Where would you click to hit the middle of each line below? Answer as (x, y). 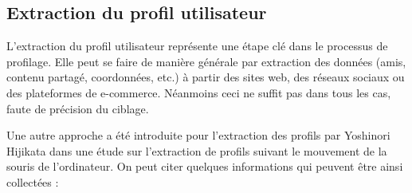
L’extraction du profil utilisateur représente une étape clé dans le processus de (197, 46)
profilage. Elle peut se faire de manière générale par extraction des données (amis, (206, 61)
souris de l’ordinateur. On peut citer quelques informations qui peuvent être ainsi (205, 166)
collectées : (33, 181)
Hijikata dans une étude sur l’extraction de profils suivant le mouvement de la (197, 150)
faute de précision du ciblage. (78, 108)
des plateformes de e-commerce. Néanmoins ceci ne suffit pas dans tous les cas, (199, 92)
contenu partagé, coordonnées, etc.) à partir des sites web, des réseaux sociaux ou (206, 77)
